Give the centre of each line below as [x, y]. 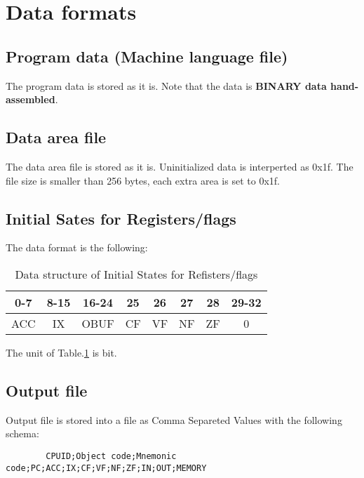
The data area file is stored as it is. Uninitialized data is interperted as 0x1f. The [180, 166]
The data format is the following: [77, 247]
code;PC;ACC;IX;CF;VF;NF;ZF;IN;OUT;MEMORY [106, 468]
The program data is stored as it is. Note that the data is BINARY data [166, 85]
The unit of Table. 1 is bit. [61, 352]
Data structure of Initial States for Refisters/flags [136, 274]
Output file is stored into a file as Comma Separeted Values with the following [174, 419]
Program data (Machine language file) [147, 56]
